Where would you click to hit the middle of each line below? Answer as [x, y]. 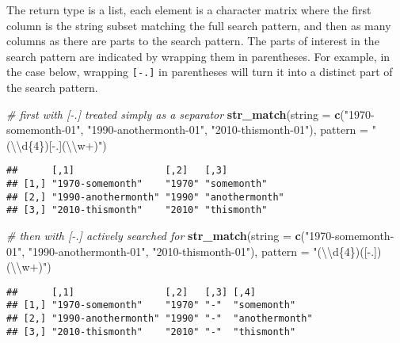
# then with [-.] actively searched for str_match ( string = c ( [156, 236]
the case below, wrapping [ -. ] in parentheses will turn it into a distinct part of [200, 72]
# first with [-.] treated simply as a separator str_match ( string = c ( [175, 114]
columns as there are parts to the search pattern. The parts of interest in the [193, 41]
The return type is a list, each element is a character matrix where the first [189, 10]
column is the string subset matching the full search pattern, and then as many [199, 25]
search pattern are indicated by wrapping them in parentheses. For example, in [198, 56]
